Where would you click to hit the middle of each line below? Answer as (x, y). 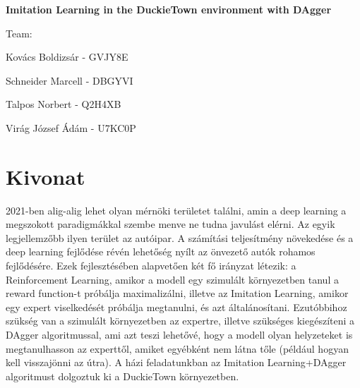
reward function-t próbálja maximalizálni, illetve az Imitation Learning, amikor (177, 293)
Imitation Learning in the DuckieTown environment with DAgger (169, 9)
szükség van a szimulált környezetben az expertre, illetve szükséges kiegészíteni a (180, 321)
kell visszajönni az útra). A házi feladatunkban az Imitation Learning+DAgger (176, 362)
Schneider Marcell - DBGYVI (70, 80)
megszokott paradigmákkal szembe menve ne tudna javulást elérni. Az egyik (170, 224)
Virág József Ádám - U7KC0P (71, 127)
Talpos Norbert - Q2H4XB (64, 104)
